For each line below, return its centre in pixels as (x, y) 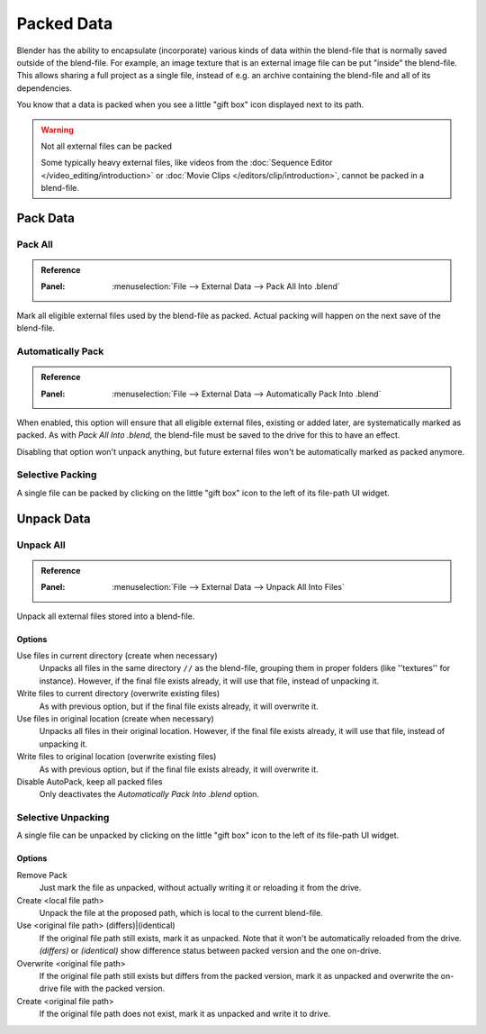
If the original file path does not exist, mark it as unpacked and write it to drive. (185, 1014)
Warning (57, 130)
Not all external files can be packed (107, 146)
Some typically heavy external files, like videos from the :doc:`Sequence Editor (187, 163)
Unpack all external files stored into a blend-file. (106, 616)
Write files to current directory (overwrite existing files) (118, 694)
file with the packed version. (112, 989)
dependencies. (44, 88)
